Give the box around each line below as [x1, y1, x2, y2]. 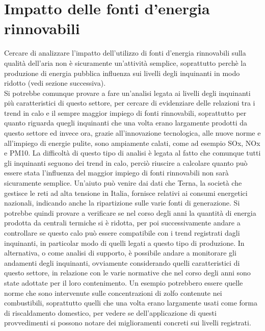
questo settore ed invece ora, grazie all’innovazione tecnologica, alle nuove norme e [4, 128, 261, 138]
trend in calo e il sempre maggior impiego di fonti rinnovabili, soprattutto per [4, 107, 247, 118]
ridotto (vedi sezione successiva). [4, 78, 106, 88]
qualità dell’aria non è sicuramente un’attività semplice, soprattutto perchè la [4, 57, 247, 68]
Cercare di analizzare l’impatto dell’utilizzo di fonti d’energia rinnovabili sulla [4, 47, 246, 58]
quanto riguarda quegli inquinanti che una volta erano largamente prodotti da [4, 117, 248, 128]
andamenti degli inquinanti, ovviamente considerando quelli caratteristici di [4, 257, 240, 268]
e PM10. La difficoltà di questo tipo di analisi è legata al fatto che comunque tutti [4, 147, 261, 158]
